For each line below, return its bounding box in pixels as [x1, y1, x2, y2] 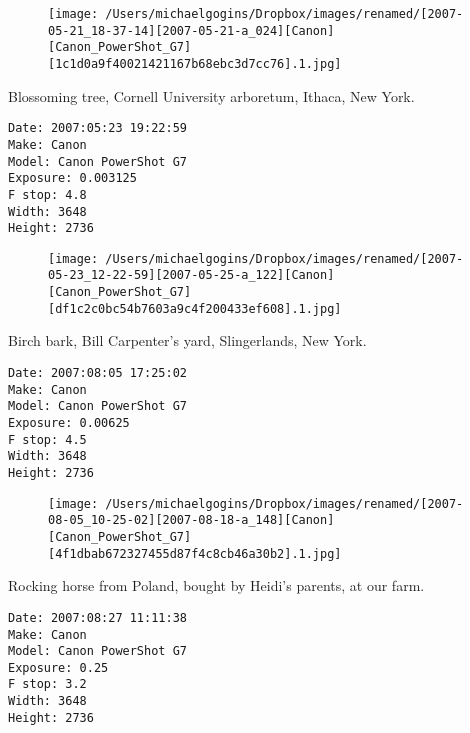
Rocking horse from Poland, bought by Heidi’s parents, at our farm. [8, 575, 425, 596]
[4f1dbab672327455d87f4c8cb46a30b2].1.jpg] [48, 546, 342, 561]
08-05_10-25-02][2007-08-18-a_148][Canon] [48, 513, 335, 528]
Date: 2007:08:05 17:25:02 [8, 366, 187, 381]
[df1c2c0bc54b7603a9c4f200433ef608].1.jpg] [48, 301, 342, 316]
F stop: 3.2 [8, 677, 87, 692]
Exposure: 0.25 [8, 660, 109, 675]
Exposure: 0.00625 [8, 416, 130, 430]
